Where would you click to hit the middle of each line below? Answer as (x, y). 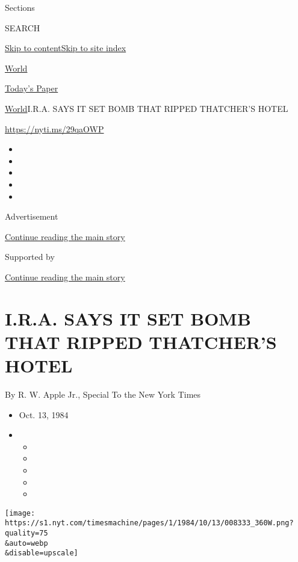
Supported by (30, 257)
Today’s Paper (32, 88)
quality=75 (26, 533)
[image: (20, 513)
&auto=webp (26, 543)
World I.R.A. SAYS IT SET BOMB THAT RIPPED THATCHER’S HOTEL (147, 108)
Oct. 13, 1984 (44, 414)
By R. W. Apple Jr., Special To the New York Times (103, 394)
